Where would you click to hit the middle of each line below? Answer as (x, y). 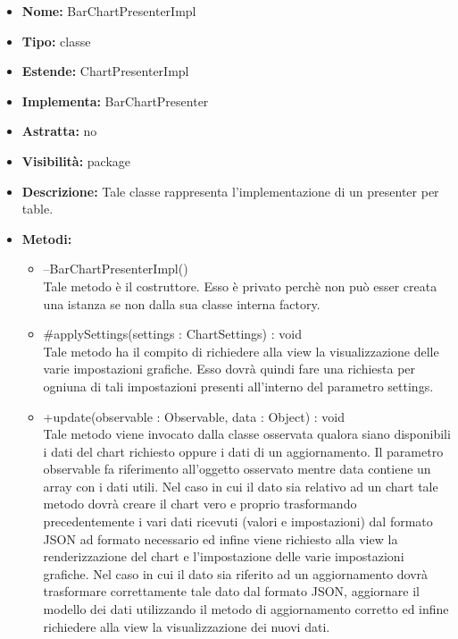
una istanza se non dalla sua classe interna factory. (182, 303)
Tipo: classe (56, 41)
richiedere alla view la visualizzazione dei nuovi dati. (187, 626)
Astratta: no (59, 131)
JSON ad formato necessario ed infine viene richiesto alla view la (221, 538)
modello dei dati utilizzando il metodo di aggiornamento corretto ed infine (246, 609)
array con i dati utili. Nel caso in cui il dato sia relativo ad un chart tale (241, 486)
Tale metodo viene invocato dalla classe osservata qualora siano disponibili (247, 434)
